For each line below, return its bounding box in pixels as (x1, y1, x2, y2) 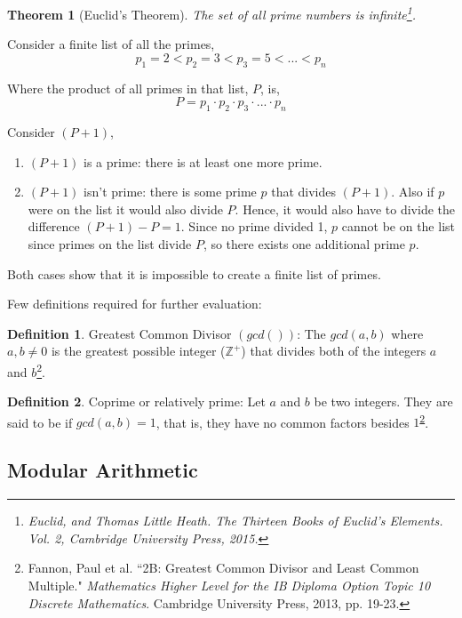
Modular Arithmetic (7, 456, 198, 484)
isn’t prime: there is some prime (84, 182, 257, 201)
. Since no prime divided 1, (180, 217, 328, 236)
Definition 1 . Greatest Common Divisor (7, 324, 232, 342)
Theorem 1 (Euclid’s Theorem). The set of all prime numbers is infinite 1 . (7, 3, 417, 23)
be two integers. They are (314, 392, 453, 411)
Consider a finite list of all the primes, (7, 35, 215, 53)
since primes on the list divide (28, 235, 192, 253)
